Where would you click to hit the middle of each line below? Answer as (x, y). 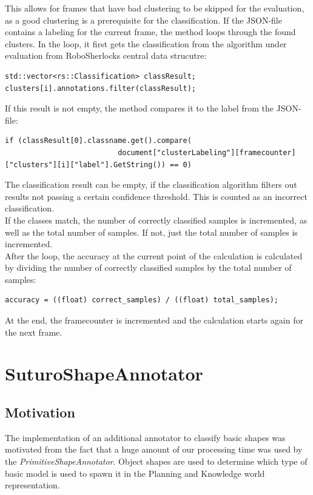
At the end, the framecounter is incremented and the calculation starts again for (154, 320)
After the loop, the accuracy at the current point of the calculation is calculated (154, 255)
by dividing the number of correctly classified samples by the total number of (148, 267)
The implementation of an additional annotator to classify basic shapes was (145, 437)
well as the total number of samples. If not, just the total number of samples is (151, 232)
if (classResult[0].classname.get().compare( (98, 141)
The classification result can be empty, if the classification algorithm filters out (151, 184)
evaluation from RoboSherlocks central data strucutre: (106, 55)
